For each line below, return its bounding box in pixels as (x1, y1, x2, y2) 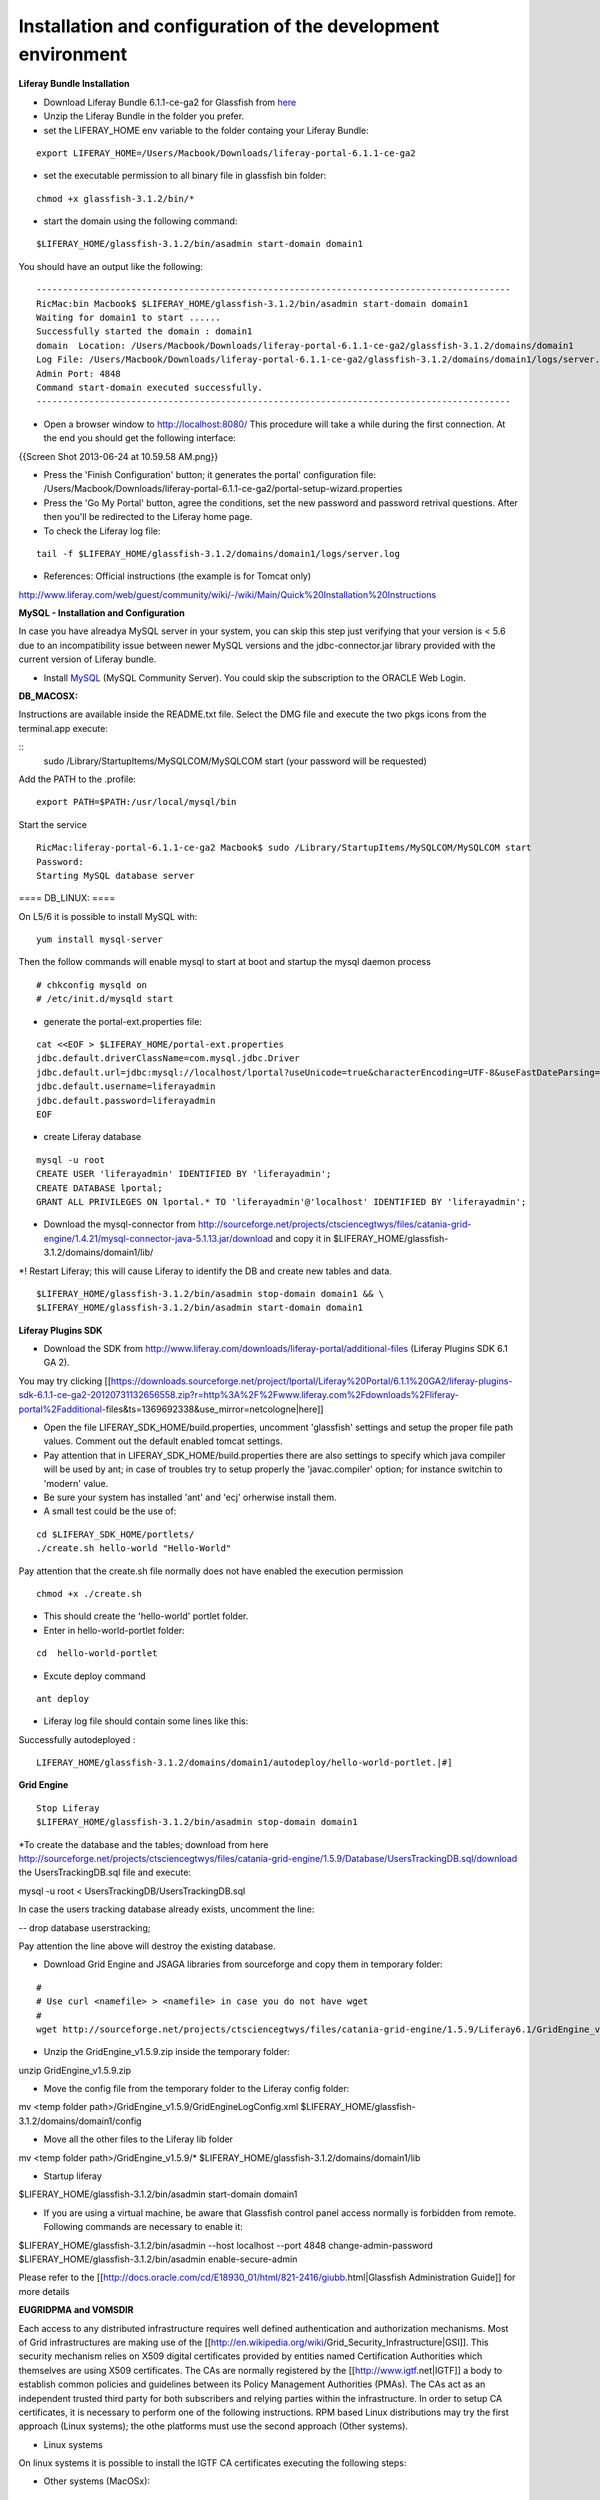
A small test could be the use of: (43, 1505, 177, 1517)
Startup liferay (43, 2170, 102, 2182)
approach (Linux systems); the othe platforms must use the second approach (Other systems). (18, 2420, 409, 2432)
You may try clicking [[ (18, 1375, 112, 1387)
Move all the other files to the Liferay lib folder (43, 2133, 234, 2145)
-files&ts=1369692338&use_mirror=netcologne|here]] (101, 1403, 324, 1415)
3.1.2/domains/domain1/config (18, 2115, 142, 2127)
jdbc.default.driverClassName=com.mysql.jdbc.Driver (36, 1053, 300, 1064)
